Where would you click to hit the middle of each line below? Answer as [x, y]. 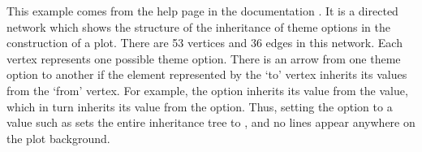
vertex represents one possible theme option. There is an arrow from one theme [204, 58]
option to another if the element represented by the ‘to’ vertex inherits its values [207, 74]
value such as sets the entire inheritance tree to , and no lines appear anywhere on [211, 122]
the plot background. [58, 138]
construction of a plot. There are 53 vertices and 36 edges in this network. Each [205, 43]
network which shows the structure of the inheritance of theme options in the [198, 26]
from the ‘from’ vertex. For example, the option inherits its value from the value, [207, 90]
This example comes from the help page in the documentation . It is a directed [202, 11]
